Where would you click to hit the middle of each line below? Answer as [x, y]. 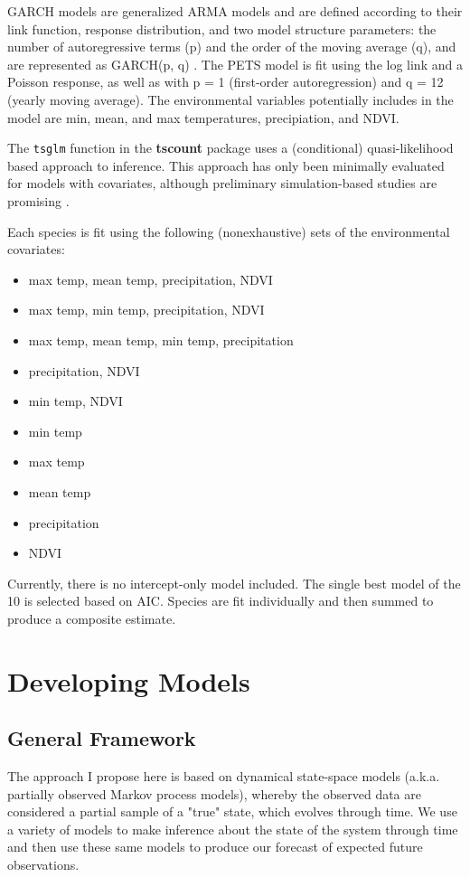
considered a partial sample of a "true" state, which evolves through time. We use [232, 811]
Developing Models [129, 680]
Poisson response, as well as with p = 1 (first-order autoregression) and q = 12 [226, 82]
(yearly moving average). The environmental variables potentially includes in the [230, 99]
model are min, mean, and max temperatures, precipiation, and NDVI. [203, 117]
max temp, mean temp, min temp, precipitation [161, 339]
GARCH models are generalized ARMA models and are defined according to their [235, 11]
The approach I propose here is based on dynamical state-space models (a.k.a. [224, 776]
